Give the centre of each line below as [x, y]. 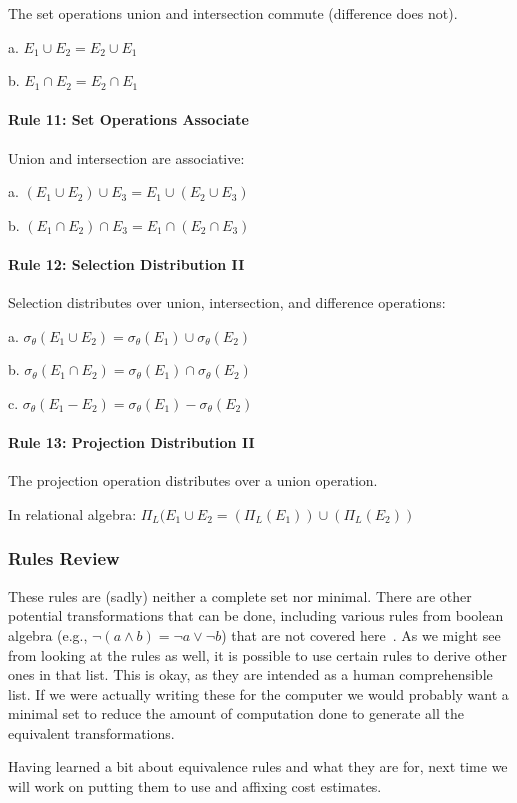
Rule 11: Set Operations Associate [128, 119]
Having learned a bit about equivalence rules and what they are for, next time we [258, 766]
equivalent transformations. [91, 732]
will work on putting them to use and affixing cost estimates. [195, 786]
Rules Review [64, 558]
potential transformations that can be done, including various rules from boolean [256, 615]
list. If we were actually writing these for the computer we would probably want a [258, 693]
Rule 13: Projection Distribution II [131, 442]
